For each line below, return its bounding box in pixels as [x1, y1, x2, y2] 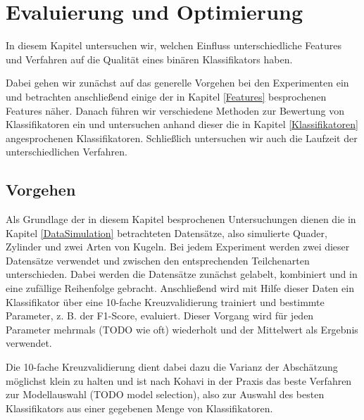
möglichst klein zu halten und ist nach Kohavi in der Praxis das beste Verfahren [6, 373, 352, 388]
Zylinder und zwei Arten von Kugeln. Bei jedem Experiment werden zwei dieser [6, 239, 350, 254]
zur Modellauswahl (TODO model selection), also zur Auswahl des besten [6, 387, 325, 402]
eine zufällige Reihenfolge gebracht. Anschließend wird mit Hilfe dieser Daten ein [6, 281, 354, 295]
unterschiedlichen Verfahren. [6, 144, 127, 159]
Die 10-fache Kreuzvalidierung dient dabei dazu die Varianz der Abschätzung [6, 359, 338, 374]
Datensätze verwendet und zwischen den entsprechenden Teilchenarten [6, 253, 310, 267]
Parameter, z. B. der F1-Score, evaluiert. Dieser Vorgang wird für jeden [6, 308, 314, 323]
